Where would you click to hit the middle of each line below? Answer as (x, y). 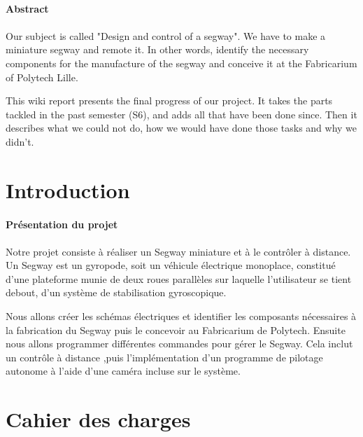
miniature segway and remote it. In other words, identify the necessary (157, 49)
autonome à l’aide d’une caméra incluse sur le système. (123, 371)
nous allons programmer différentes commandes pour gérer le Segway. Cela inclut (179, 344)
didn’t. (20, 141)
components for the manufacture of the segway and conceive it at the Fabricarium (181, 63)
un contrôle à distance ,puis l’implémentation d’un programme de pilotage (164, 357)
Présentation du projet (62, 224)
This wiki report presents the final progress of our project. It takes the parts (169, 100)
